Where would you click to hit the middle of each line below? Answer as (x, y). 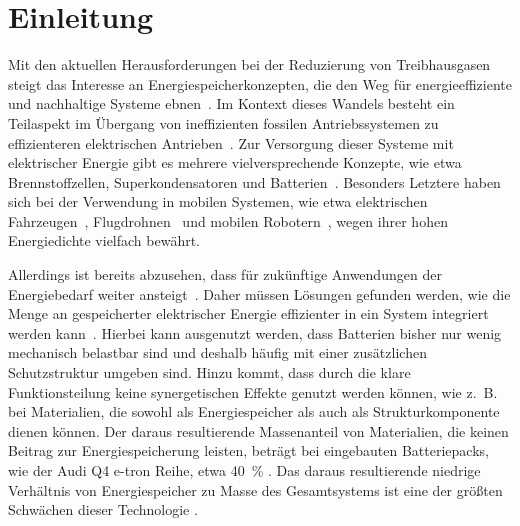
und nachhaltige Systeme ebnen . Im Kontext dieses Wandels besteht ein (231, 103)
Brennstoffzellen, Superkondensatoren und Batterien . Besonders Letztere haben (254, 181)
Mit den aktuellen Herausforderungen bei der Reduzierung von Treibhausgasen (249, 64)
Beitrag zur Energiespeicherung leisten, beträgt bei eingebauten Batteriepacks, (248, 450)
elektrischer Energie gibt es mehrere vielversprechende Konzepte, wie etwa (235, 162)
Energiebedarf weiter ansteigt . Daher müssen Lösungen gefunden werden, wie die (259, 293)
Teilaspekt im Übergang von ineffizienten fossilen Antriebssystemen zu (223, 122)
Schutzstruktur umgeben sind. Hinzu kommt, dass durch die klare (209, 372)
